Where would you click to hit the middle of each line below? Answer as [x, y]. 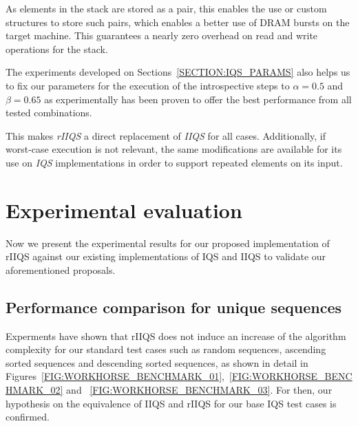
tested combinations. [49, 113]
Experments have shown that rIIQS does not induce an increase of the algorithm [176, 336]
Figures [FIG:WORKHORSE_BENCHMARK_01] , [115, 376]
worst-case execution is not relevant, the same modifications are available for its [174, 149]
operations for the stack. [57, 49]
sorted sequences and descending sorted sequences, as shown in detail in [157, 362]
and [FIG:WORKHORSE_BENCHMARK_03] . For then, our [199, 390]
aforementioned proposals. [61, 269]
